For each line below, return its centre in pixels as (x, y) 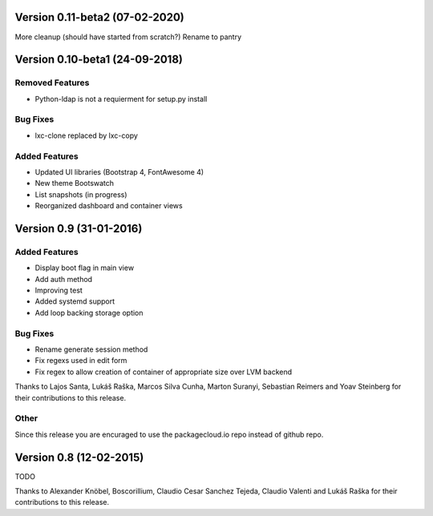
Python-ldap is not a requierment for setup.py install (121, 99)
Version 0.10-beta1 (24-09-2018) (99, 60)
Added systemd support (75, 301)
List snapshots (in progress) (81, 194)
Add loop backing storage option (89, 312)
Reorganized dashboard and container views (109, 206)
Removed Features (52, 83)
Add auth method (63, 279)
